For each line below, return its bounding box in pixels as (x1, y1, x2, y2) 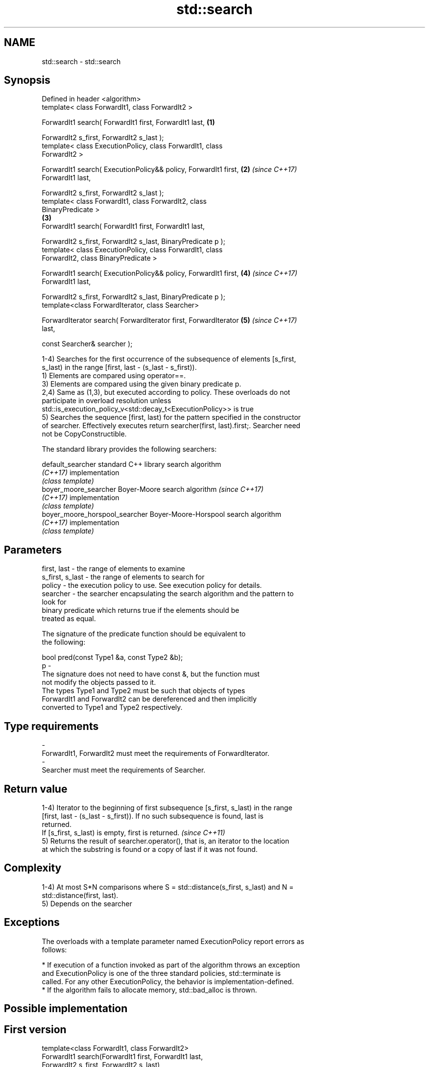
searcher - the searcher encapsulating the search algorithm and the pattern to (42, 589, 294, 598)
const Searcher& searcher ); (42, 339, 133, 348)
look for (42, 598, 67, 606)
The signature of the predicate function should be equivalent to (42, 630, 246, 638)
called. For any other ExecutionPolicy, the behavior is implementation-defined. (42, 977, 294, 986)
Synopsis (4, 74, 50, 87)
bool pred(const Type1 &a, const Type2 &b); (42, 653, 183, 662)
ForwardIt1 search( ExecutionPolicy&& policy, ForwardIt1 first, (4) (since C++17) (42, 269, 298, 278)
